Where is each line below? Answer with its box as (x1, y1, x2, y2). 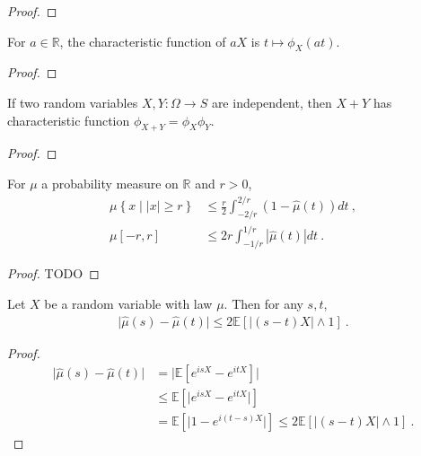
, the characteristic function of (59, 31, 226, 50)
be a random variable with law (44, 294, 213, 312)
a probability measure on (41, 173, 179, 192)
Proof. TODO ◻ (7, 264, 100, 283)
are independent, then (211, 92, 332, 111)
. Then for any (224, 294, 303, 312)
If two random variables (7, 92, 138, 111)
